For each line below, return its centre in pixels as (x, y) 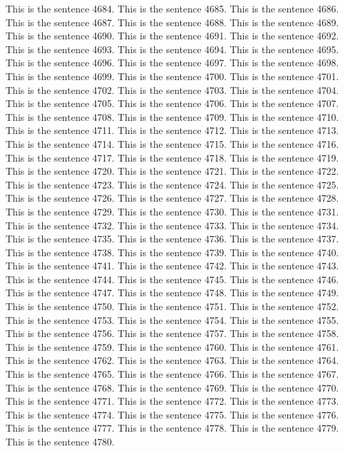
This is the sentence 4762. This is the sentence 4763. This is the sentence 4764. (172, 360)
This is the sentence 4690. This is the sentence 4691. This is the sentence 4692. (172, 36)
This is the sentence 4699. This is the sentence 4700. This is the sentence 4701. (172, 76)
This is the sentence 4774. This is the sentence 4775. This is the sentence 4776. (172, 414)
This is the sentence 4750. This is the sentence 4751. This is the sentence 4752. (172, 306)
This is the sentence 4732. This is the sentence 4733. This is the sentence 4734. (172, 225)
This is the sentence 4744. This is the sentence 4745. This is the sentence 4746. (172, 279)
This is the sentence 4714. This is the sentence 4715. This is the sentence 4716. (172, 143)
